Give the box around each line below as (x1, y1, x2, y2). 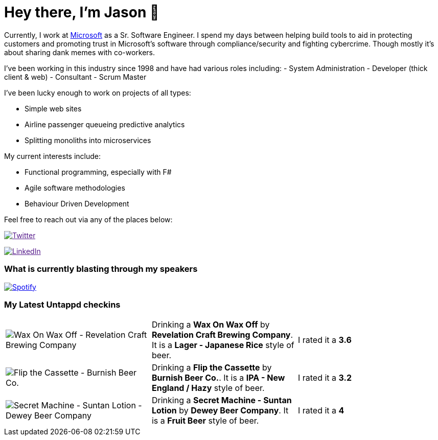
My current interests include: (4, 151, 101, 160)
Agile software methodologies (25, 183, 125, 192)
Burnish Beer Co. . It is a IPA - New (151, 373, 285, 383)
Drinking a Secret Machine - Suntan (151, 395, 292, 406)
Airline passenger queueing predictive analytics (25, 120, 185, 129)
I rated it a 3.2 (297, 373, 352, 383)
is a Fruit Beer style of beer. (151, 415, 259, 426)
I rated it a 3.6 (297, 335, 352, 345)
